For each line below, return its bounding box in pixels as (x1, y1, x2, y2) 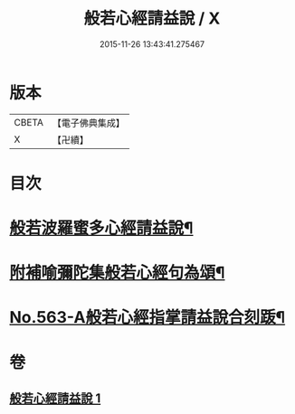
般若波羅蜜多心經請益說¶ (9, 218, 194, 239)
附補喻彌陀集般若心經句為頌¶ (9, 263, 225, 283)
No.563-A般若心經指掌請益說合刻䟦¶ (9, 307, 286, 328)
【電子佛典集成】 (52, 117, 125, 129)
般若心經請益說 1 (9, 390, 101, 407)
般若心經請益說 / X (83, 8, 221, 29)
